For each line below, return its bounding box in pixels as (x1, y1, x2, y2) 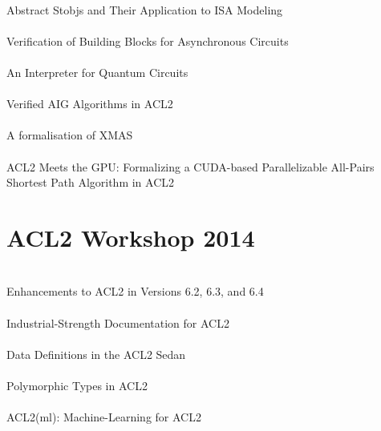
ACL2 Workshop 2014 (6, 220, 255, 253)
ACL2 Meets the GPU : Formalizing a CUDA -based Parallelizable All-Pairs (6, 158, 375, 175)
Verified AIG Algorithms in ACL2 (6, 95, 173, 112)
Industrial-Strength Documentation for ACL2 (6, 314, 229, 331)
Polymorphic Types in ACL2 (6, 377, 148, 393)
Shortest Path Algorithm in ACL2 (6, 174, 175, 191)
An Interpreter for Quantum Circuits (6, 63, 188, 80)
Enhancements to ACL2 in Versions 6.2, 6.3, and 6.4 (6, 283, 264, 300)
